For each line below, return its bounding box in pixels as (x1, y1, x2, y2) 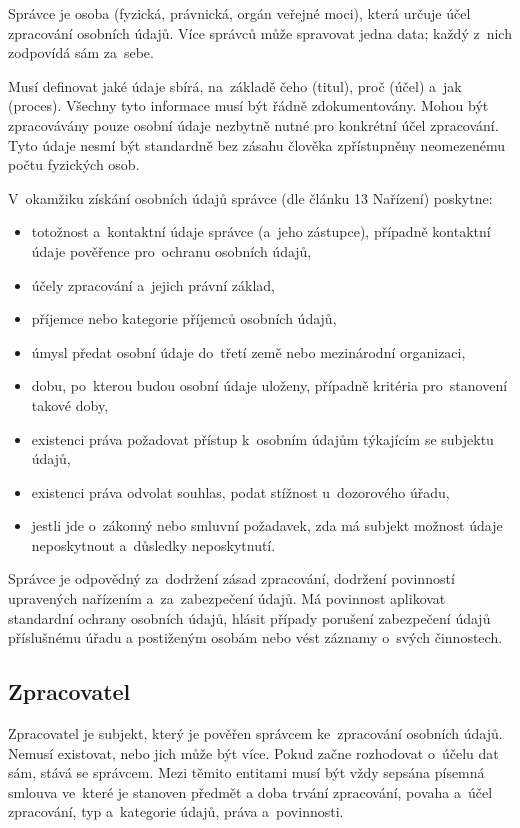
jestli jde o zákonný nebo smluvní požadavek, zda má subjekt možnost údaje (31, 515, 503, 536)
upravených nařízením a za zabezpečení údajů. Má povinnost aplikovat (8, 588, 446, 609)
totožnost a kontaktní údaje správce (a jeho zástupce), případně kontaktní (31, 221, 491, 242)
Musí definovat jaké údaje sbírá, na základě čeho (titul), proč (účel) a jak (8, 75, 462, 96)
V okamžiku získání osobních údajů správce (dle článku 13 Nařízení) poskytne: (8, 187, 493, 208)
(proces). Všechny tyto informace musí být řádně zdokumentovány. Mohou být (8, 95, 489, 116)
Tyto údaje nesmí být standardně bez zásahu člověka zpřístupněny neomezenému (8, 134, 505, 155)
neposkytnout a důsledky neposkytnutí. (31, 534, 276, 555)
